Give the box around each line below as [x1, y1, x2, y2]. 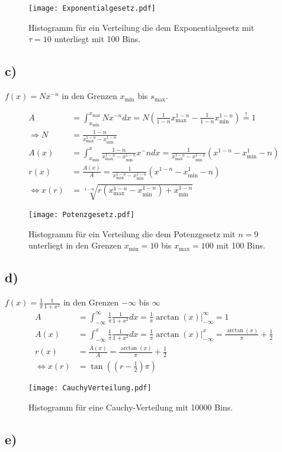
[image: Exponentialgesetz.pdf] [28, 4, 156, 12]
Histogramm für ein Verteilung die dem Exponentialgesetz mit [28, 21, 255, 33]
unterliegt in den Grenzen [28, 239, 121, 252]
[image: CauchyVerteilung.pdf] [28, 383, 152, 392]
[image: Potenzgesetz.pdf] [28, 211, 134, 219]
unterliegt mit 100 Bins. [54, 33, 141, 45]
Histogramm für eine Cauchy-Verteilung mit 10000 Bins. [28, 400, 233, 413]
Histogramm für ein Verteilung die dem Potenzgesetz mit [28, 227, 236, 240]
